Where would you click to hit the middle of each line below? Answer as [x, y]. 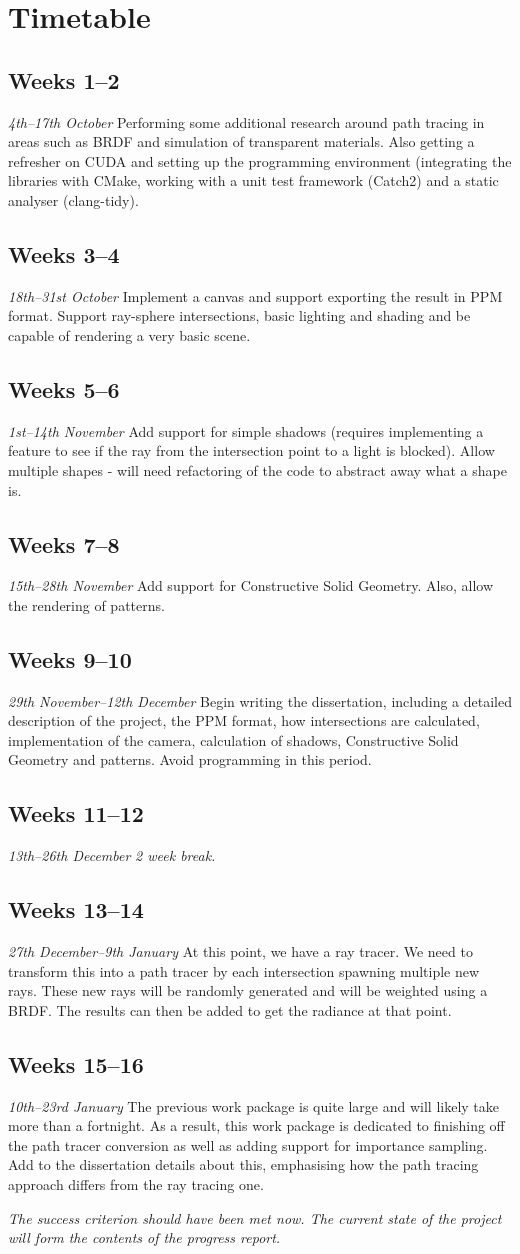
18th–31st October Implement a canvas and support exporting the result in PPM [255, 295]
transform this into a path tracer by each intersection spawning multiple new [244, 970]
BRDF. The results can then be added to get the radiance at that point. [230, 1009]
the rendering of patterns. [86, 604]
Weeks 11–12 [76, 813]
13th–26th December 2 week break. [112, 855]
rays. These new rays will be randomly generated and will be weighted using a [248, 990]
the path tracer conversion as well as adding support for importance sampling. [248, 1144]
